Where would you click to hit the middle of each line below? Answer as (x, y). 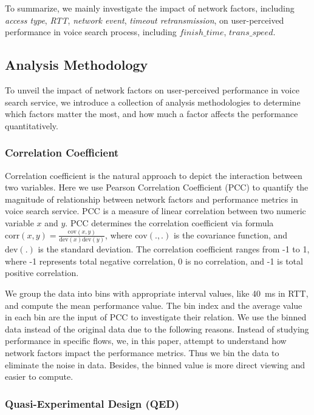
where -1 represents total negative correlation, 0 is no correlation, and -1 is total (154, 261)
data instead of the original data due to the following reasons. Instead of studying (157, 329)
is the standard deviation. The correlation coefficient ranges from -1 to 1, (174, 249)
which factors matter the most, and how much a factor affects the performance (152, 114)
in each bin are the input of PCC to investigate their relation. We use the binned (156, 317)
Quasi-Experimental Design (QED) (92, 403)
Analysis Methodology (77, 65)
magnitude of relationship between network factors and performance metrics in (152, 199)
